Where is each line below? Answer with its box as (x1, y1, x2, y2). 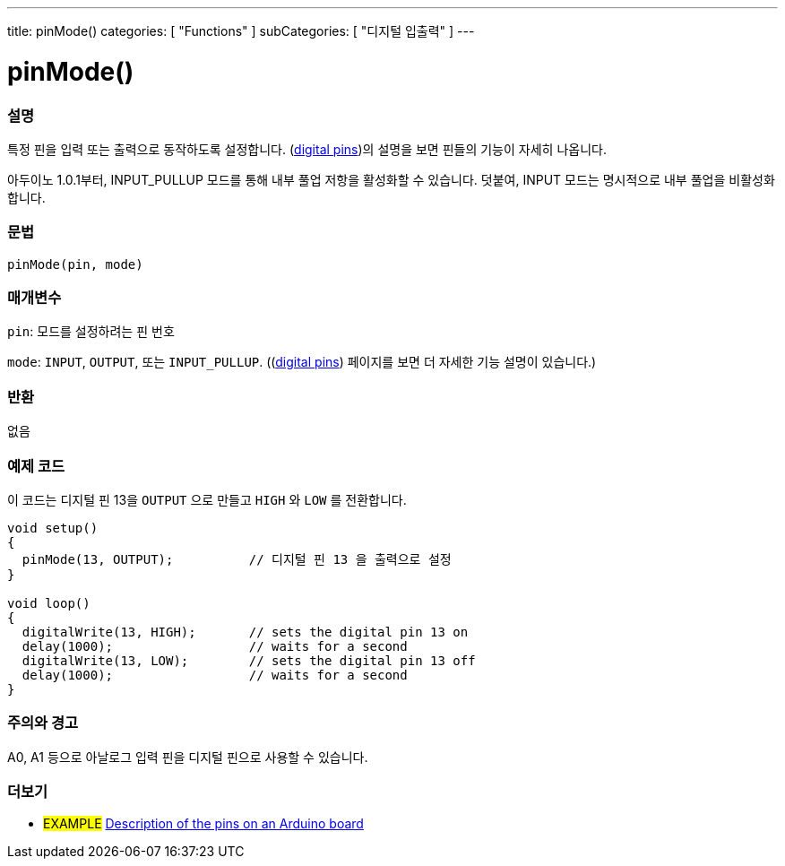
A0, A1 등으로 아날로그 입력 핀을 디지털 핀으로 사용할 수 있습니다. (7, 749, 368, 765)
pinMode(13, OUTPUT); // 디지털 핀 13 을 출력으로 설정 (22, 551, 452, 567)
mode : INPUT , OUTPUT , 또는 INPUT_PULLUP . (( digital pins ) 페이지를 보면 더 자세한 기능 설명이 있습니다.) (7, 354, 597, 370)
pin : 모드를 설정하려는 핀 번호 (7, 324, 175, 340)
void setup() (7, 520, 99, 535)
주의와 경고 (7, 714, 79, 732)
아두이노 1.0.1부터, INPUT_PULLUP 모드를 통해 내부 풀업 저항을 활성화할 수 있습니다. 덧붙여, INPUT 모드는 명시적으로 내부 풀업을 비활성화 (7, 171, 775, 187)
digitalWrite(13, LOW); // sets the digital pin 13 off (22, 653, 476, 668)
